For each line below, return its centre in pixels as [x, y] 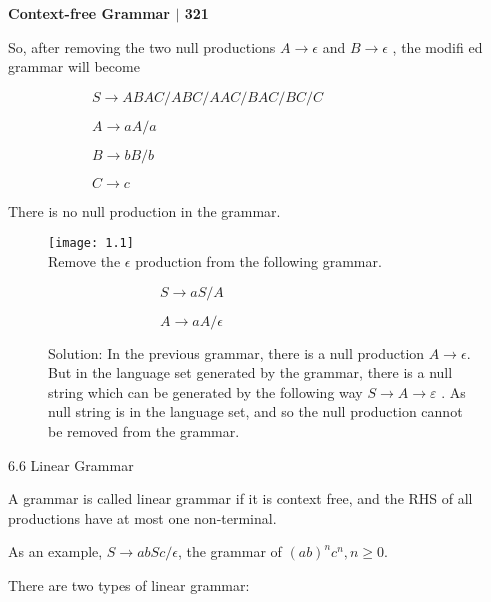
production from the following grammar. [258, 261]
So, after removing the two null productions [142, 46]
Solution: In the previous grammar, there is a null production [236, 352]
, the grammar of [229, 551]
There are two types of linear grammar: [129, 584]
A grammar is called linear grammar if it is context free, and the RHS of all [240, 498]
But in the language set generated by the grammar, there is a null [250, 372]
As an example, [55, 551]
